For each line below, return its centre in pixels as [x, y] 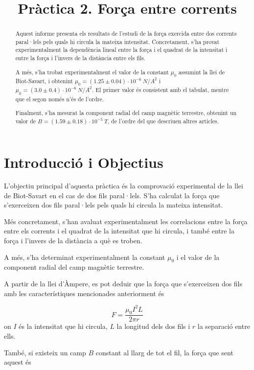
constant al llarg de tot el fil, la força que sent [164, 352]
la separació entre [224, 326]
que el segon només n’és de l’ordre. [60, 99]
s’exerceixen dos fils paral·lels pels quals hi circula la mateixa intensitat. [114, 205]
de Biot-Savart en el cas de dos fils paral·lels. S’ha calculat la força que [112, 195]
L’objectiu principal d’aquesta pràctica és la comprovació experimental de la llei [124, 185]
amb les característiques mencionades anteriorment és [84, 293]
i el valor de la [198, 257]
